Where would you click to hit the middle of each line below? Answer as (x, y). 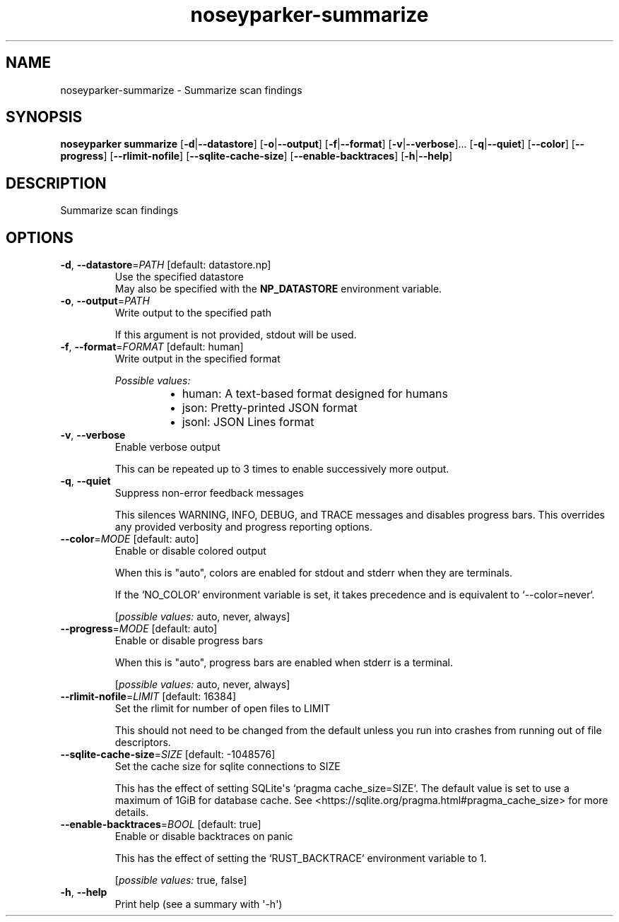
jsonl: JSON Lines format (248, 422)
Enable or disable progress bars (189, 641)
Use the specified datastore (179, 277)
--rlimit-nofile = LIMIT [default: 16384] (148, 697)
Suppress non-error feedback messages (209, 493)
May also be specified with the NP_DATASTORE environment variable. (278, 289)
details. (132, 812)
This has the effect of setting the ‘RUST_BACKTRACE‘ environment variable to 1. (301, 858)
